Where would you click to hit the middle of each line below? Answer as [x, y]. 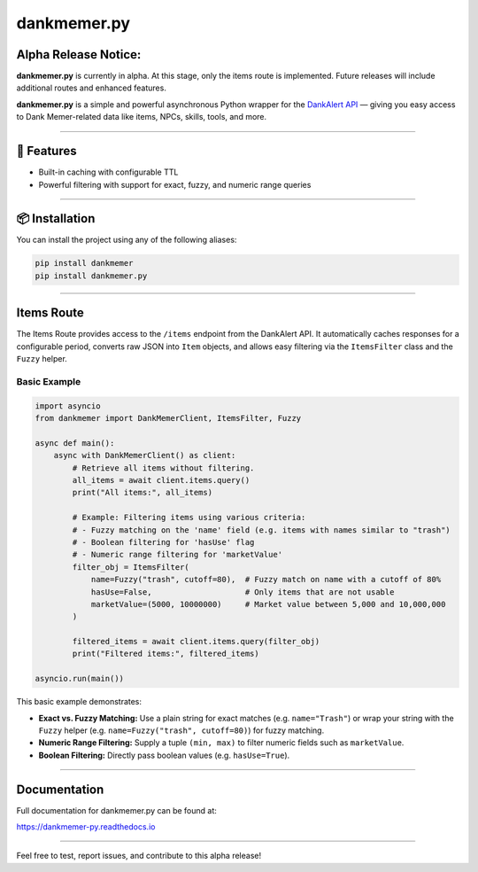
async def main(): [75, 443]
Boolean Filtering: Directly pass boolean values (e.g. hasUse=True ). [164, 755]
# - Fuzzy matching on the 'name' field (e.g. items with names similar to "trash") [261, 530]
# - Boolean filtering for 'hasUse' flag [163, 542]
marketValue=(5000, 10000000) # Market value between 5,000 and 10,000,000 [268, 604]
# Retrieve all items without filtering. [163, 468]
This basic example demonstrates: [79, 702]
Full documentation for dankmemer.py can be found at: [116, 810]
